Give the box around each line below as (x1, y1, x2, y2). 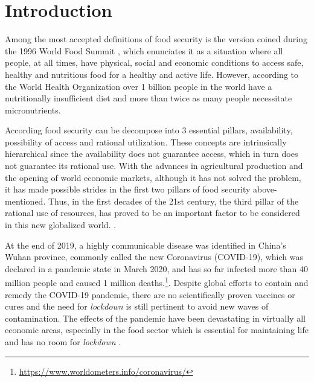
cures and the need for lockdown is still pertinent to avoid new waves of (5, 300, 269, 313)
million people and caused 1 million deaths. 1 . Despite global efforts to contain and (5, 275, 309, 289)
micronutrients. (5, 103, 61, 116)
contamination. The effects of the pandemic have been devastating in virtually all (5, 311, 306, 324)
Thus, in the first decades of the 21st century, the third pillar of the (48, 194, 299, 207)
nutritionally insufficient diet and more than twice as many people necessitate (5, 92, 292, 104)
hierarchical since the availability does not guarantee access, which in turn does (5, 147, 298, 160)
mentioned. (5, 194, 46, 207)
